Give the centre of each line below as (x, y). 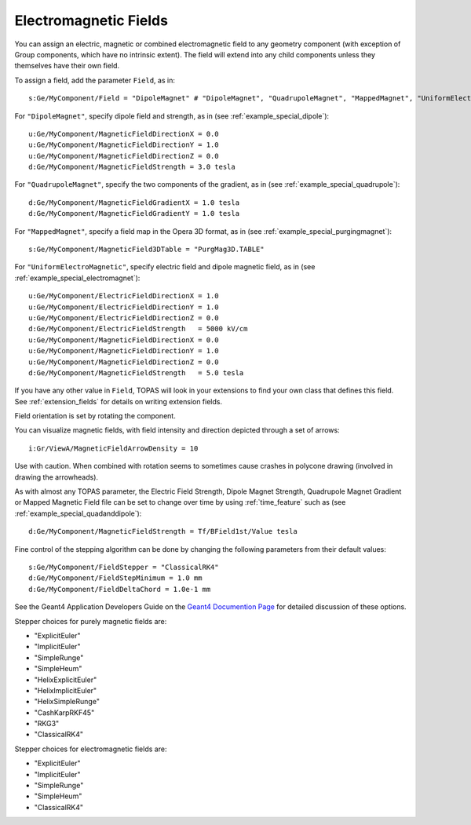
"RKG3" (47, 724)
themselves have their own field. (67, 66)
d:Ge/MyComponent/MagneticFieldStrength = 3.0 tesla (132, 167)
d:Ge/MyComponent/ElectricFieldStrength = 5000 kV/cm (138, 329)
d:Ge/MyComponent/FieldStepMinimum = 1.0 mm (116, 578)
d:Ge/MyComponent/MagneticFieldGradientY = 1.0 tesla (134, 214)
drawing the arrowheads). (56, 477)
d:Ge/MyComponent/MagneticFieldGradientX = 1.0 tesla (134, 203)
